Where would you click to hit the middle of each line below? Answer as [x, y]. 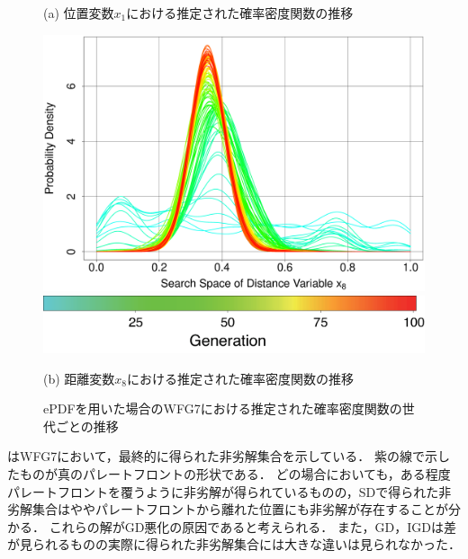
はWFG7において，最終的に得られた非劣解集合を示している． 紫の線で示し [229, 456]
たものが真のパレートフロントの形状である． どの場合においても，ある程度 [229, 474]
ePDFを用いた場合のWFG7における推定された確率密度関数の [223, 408]
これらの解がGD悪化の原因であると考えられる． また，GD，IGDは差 [253, 526]
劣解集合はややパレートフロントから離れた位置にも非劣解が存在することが [228, 509]
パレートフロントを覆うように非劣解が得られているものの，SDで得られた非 [229, 491]
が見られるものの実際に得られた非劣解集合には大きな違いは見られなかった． [234, 544]
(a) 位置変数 [79, 13]
